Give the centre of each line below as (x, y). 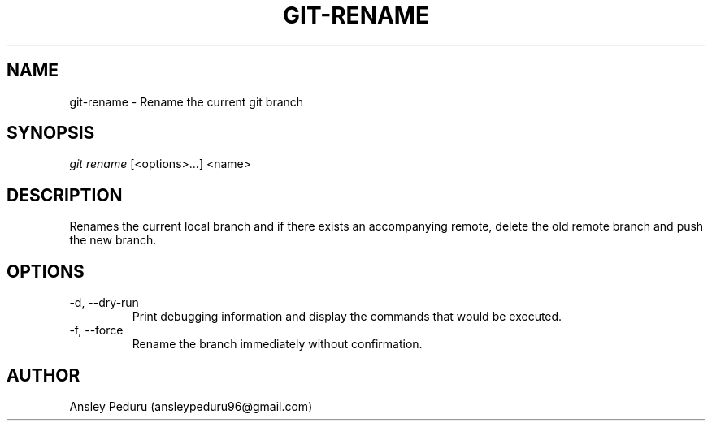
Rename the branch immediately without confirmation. (277, 344)
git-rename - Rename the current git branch (187, 101)
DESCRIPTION (65, 195)
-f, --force (96, 330)
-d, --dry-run (104, 303)
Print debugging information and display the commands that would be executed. (347, 317)
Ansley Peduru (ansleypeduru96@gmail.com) (191, 406)
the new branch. (113, 240)
